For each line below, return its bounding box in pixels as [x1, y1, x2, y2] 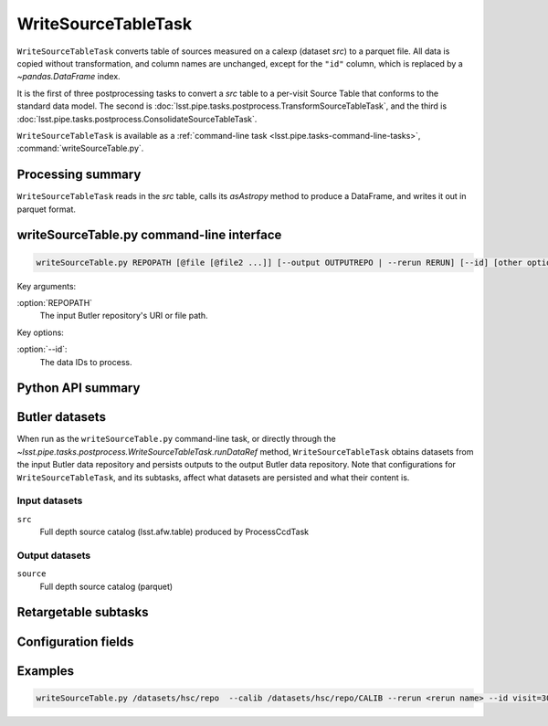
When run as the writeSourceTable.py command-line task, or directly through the [16, 434, 337, 445]
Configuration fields [16, 634, 134, 649]
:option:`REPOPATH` [16, 297, 93, 308]
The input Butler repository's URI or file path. [39, 310, 209, 321]
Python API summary [16, 380, 141, 396]
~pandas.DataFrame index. [16, 71, 121, 82]
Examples [16, 663, 75, 679]
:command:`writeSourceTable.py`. [16, 142, 144, 154]
